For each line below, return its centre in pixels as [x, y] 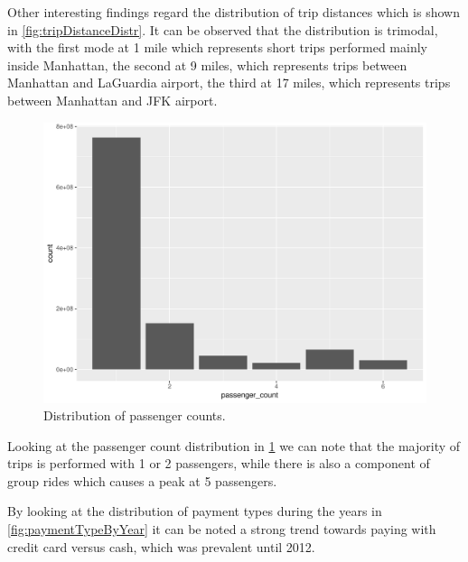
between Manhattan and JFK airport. [112, 100]
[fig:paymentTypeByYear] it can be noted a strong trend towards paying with [222, 529]
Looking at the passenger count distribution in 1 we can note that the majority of [234, 445]
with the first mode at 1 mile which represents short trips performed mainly [217, 47]
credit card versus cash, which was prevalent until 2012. [161, 546]
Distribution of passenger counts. [135, 415]
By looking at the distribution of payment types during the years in [195, 511]
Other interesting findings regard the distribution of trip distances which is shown [234, 12]
